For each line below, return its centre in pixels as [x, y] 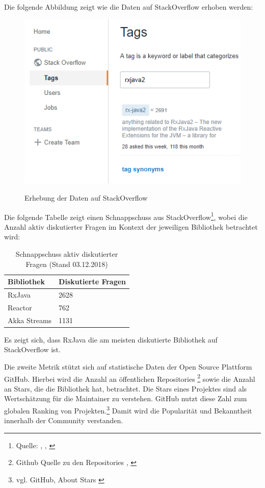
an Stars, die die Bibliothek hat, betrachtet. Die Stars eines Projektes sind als [126, 388]
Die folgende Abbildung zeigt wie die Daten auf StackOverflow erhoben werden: [129, 7]
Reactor [20, 307]
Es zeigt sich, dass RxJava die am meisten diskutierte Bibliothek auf [111, 339]
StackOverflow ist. [32, 349]
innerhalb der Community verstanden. [64, 420]
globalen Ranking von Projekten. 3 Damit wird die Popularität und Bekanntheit [128, 410]
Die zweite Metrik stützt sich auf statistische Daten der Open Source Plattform [128, 366]
